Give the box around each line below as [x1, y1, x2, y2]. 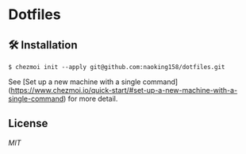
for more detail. [67, 94, 118, 103]
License [8, 117, 48, 130]
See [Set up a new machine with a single [8, 77, 141, 87]
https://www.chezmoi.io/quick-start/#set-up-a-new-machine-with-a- [10, 86, 238, 94]
